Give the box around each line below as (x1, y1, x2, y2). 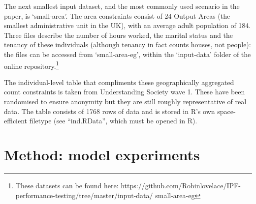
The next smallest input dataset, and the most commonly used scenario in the (4, 1, 240, 11)
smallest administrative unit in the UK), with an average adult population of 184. (4, 20, 251, 30)
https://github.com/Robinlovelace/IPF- (121, 180, 241, 190)
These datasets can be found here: (15, 180, 119, 190)
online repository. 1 (4, 59, 59, 71)
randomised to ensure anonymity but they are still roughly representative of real (4, 96, 247, 106)
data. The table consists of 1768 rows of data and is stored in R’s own (4, 106, 215, 116)
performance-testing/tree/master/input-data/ (15, 190, 153, 200)
